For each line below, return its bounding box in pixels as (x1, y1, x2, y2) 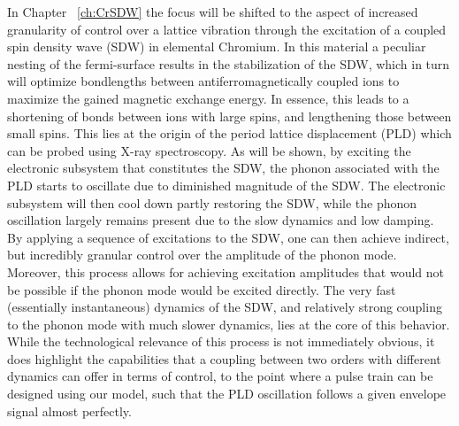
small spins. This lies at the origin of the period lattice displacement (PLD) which (7, 124, 452, 143)
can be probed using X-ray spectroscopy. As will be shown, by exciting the (7, 141, 411, 159)
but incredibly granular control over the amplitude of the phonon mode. (7, 245, 397, 264)
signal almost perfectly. (7, 401, 132, 420)
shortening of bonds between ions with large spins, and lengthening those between (7, 106, 452, 125)
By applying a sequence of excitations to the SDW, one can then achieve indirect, (7, 228, 449, 246)
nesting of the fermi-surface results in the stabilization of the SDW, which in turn (7, 54, 450, 73)
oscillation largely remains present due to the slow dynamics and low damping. (7, 211, 434, 229)
